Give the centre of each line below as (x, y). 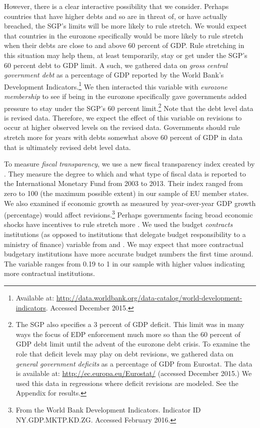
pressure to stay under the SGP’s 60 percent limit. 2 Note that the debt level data (129, 107)
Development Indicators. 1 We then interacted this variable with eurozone (116, 85)
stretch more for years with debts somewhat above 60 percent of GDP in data (123, 137)
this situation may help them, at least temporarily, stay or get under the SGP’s (126, 55)
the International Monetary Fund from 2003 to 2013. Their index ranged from (123, 183)
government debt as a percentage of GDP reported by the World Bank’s (114, 75)
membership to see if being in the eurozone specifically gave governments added (125, 96)
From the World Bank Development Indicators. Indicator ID (108, 409)
